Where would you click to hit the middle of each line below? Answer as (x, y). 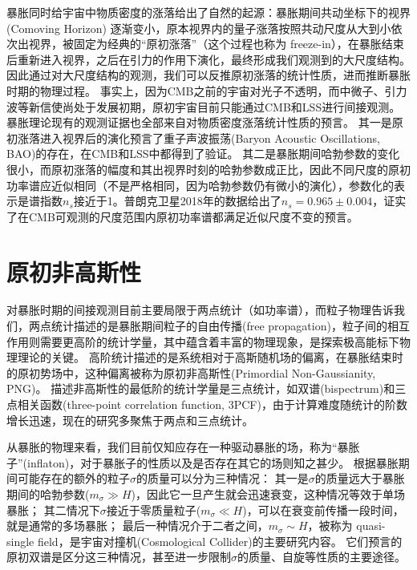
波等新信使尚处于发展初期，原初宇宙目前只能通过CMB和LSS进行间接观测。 (204, 106)
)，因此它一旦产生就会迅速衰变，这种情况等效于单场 (268, 493)
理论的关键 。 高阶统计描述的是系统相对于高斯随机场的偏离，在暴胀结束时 (210, 357)
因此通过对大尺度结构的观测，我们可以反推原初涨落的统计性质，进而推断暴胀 (208, 75)
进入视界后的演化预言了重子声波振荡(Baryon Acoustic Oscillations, (210, 137)
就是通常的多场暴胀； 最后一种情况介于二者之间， (138, 526)
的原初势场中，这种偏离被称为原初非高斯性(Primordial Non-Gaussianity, (191, 372)
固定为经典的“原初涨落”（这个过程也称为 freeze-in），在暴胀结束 (239, 44)
